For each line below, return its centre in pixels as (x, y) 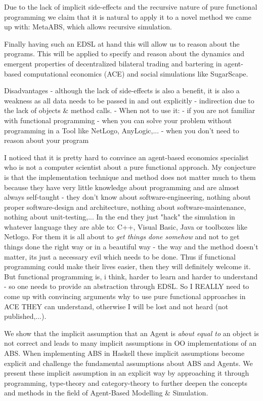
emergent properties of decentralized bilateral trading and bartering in (113, 63)
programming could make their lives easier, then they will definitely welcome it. (127, 266)
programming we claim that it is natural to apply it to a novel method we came (128, 16)
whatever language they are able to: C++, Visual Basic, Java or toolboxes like (126, 226)
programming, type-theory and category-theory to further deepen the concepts (126, 382)
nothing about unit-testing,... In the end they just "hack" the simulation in (120, 217)
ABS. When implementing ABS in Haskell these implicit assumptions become (124, 353)
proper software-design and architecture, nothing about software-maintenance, (125, 207)
